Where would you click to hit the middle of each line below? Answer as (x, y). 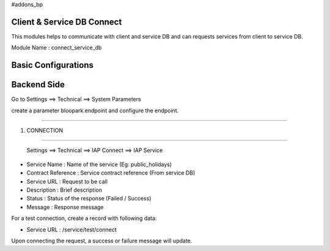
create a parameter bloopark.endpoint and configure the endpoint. (95, 111)
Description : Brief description (64, 190)
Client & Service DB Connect (67, 22)
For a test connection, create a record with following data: (84, 218)
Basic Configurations (53, 65)
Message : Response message (65, 207)
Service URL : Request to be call (67, 181)
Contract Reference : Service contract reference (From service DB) (111, 173)
